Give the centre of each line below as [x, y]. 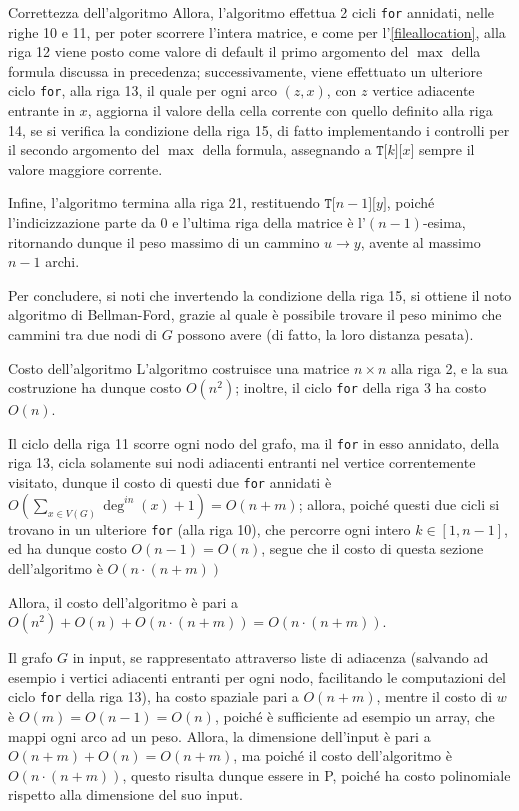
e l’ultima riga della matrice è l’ [269, 222]
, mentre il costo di [434, 696]
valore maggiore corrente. [85, 168]
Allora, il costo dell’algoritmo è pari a [123, 601]
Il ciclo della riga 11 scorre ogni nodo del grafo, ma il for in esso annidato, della [254, 442]
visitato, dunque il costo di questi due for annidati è [170, 482]
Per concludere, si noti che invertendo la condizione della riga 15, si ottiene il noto [260, 294]
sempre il [447, 149]
